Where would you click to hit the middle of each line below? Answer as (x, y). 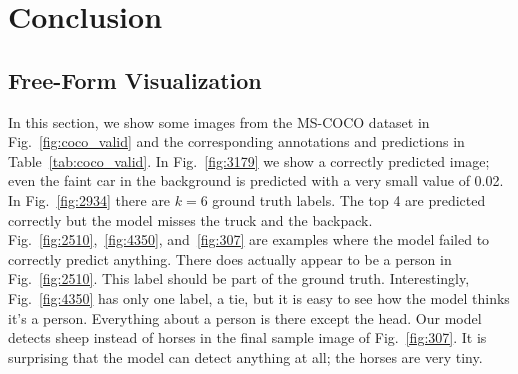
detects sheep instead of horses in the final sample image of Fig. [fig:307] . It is (247, 337)
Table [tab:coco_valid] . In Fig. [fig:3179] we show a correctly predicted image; (249, 160)
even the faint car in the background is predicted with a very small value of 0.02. (256, 180)
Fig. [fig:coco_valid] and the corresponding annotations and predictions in (236, 141)
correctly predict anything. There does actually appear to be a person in (230, 258)
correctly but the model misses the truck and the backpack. (190, 219)
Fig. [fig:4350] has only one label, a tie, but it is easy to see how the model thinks (259, 297)
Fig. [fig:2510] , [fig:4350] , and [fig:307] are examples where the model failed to (249, 239)
